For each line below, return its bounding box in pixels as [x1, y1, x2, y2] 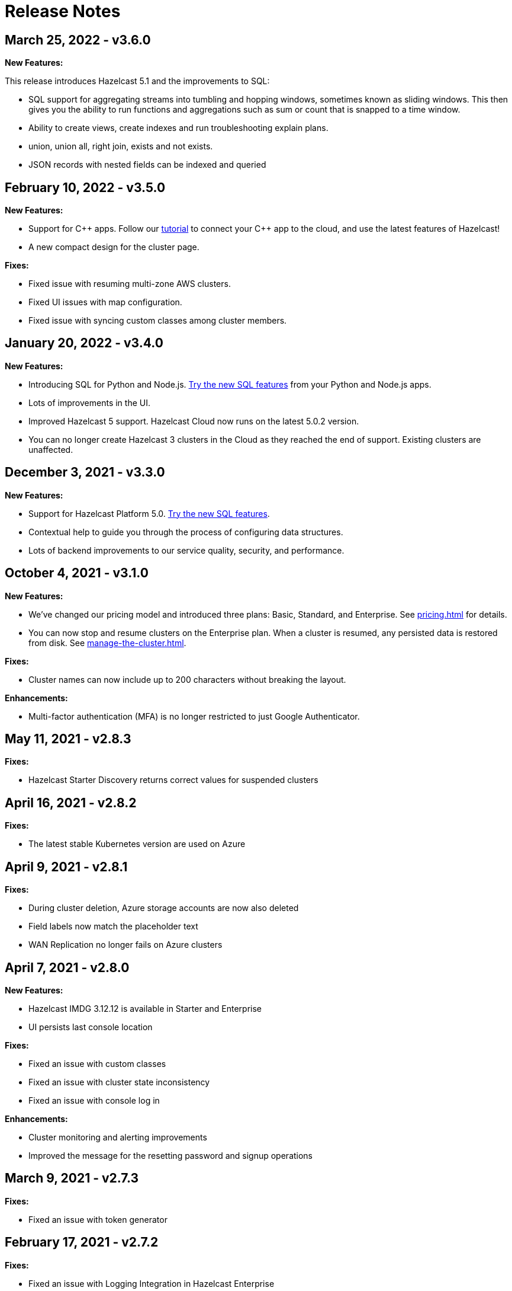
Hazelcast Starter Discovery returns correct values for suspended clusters [28, 775, 318, 785]
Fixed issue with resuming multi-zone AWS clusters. [28, 279, 231, 289]
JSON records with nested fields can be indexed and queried [28, 159, 266, 170]
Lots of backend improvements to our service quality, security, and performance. [28, 545, 344, 555]
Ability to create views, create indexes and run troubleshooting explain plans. [28, 123, 329, 133]
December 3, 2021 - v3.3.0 [5, 465, 165, 480]
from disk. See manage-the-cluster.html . [28, 637, 186, 648]
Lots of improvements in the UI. [28, 397, 150, 408]
